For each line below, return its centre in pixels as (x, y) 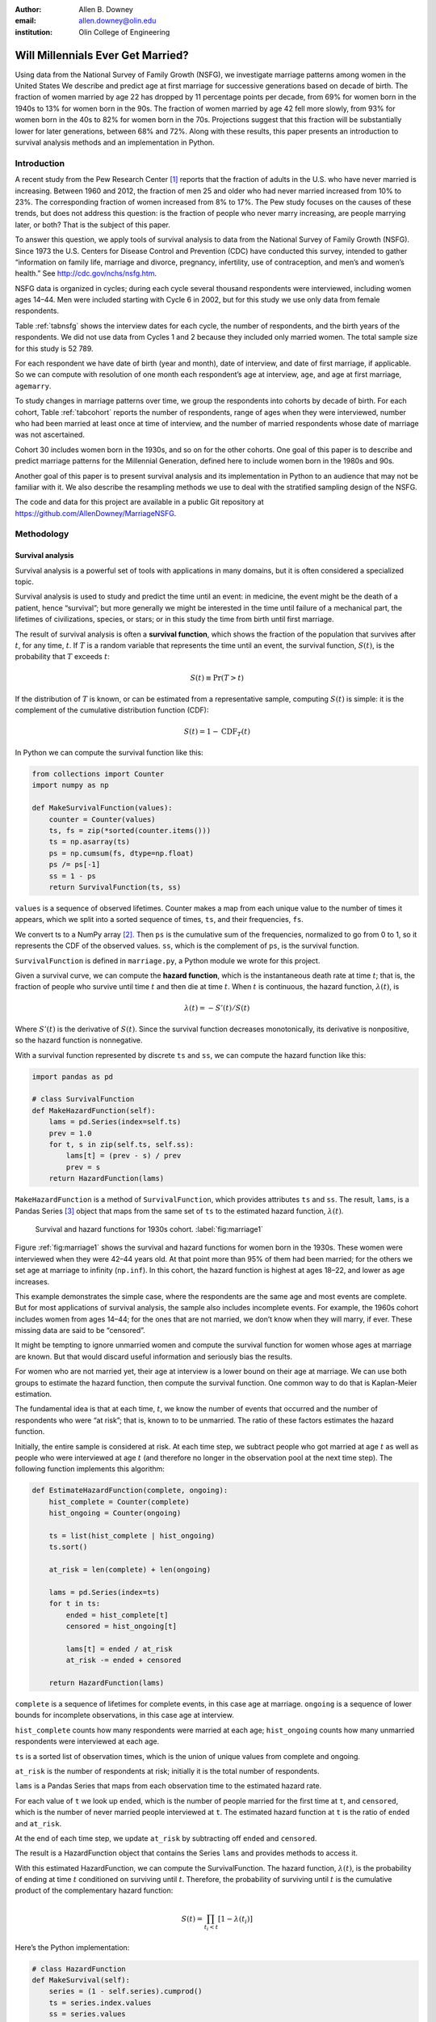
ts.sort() (68, 1547)
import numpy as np (70, 785)
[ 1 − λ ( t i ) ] (236, 1919)
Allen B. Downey (106, 9)
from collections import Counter (98, 774)
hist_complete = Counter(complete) (119, 1502)
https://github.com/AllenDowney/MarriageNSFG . (96, 513)
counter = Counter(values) (103, 819)
